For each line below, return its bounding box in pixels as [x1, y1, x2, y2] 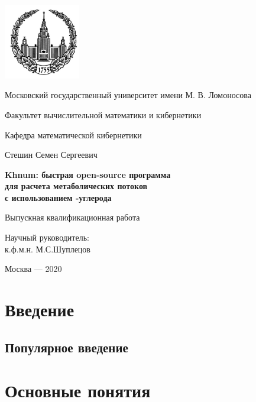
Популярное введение [5, 338, 128, 356]
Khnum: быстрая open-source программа [5, 168, 171, 180]
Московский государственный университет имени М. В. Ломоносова [5, 89, 251, 101]
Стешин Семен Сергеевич [5, 148, 98, 161]
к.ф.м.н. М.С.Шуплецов [5, 242, 90, 255]
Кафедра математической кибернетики [5, 128, 142, 141]
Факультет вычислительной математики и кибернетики [5, 108, 202, 121]
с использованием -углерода [5, 191, 112, 203]
